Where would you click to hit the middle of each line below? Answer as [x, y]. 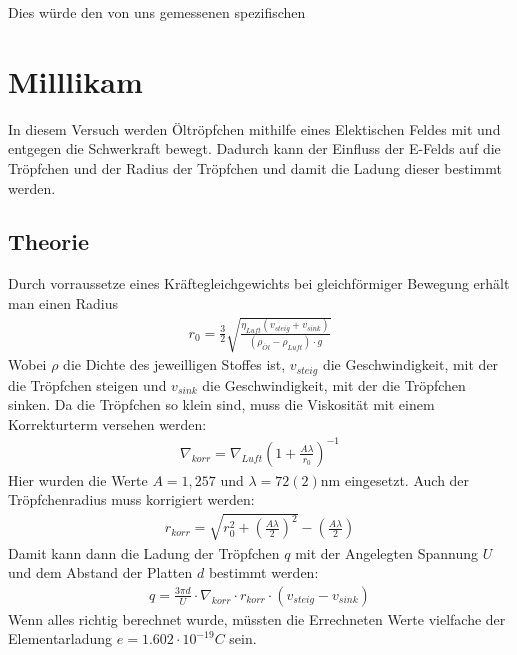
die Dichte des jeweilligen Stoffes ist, [174, 364]
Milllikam [75, 80]
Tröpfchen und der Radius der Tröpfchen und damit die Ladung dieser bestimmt [255, 167]
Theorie [49, 241]
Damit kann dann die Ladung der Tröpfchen [144, 552]
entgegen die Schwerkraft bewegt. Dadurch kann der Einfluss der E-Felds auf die [254, 148]
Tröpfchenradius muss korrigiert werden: [131, 499]
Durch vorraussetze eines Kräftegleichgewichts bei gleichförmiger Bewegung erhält [259, 283]
